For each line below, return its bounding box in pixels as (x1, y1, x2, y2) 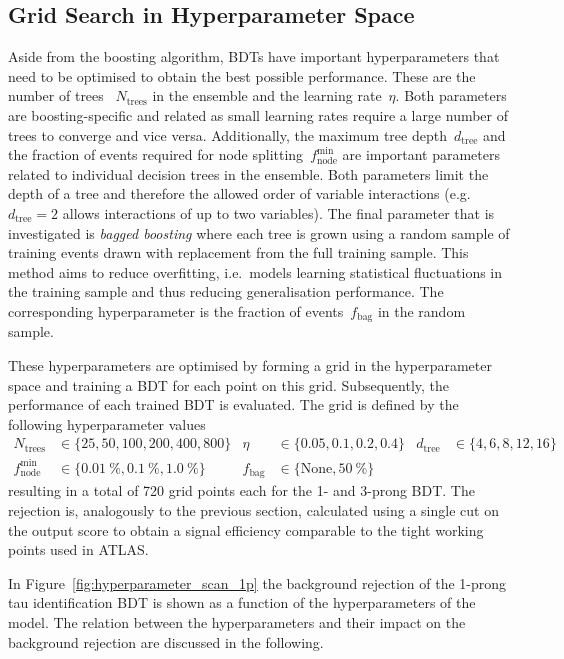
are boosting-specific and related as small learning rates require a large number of (8, 104, 509, 125)
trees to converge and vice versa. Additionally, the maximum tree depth (8, 124, 447, 145)
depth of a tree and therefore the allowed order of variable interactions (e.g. (8, 183, 471, 204)
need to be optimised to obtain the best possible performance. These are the (8, 65, 476, 86)
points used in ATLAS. (8, 539, 149, 560)
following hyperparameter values (8, 413, 206, 434)
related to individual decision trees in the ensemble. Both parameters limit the (8, 163, 489, 184)
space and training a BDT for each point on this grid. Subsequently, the (8, 374, 449, 395)
